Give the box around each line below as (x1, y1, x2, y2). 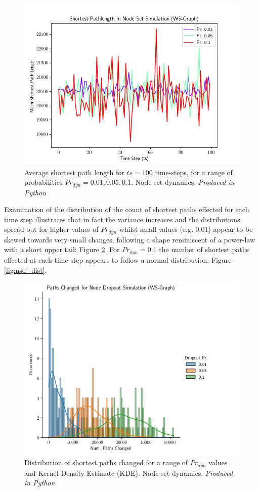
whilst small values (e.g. (119, 224, 193, 234)
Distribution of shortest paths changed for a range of (24, 457, 188, 468)
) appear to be (208, 224, 253, 234)
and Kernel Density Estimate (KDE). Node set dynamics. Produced (24, 467, 233, 478)
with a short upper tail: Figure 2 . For (4, 244, 120, 255)
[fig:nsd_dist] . (4, 264, 47, 275)
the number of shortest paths (159, 244, 249, 255)
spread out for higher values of (4, 224, 99, 234)
